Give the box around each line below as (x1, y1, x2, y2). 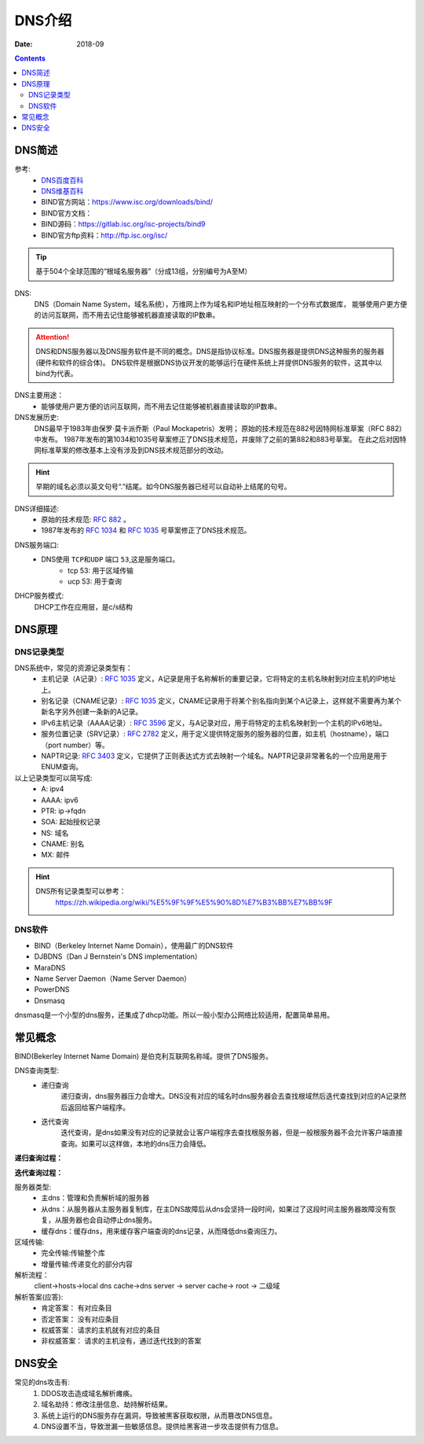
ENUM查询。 (41, 762, 83, 772)
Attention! (35, 332, 70, 341)
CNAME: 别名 (41, 839, 85, 849)
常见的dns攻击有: (14, 1377, 71, 1387)
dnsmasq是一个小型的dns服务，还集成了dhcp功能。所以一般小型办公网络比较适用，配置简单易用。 (14, 1011, 334, 1020)
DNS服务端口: (14, 540, 59, 550)
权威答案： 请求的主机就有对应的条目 (41, 1325, 160, 1335)
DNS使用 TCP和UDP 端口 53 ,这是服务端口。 (41, 554, 180, 564)
